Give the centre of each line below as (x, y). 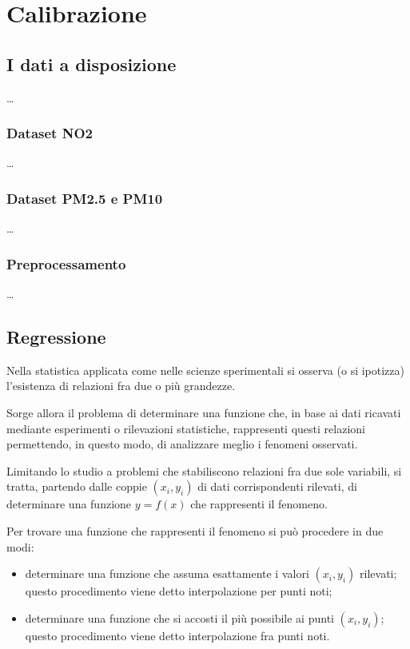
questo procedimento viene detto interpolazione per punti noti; (179, 591)
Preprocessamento (66, 263)
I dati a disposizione (92, 64)
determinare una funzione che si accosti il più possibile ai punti (179, 617)
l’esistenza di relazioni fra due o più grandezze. (121, 386)
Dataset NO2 (50, 133)
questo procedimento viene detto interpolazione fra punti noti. (177, 635)
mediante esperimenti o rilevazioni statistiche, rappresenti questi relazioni (186, 428)
